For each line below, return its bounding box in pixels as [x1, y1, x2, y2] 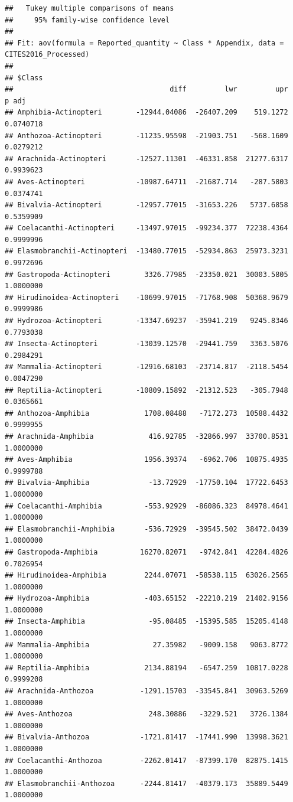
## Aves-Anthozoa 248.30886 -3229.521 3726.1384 [5, 710, 288, 719]
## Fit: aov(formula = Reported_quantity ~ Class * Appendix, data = [5, 38, 284, 47]
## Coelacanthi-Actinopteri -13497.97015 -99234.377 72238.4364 [5, 224, 288, 233]
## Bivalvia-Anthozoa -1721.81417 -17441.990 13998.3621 [5, 733, 288, 742]
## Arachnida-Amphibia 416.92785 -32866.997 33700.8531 [5, 432, 288, 441]
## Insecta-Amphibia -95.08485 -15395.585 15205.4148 [5, 617, 288, 626]
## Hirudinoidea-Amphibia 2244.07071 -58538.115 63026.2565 [5, 571, 288, 580]
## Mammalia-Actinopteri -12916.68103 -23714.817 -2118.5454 [5, 363, 288, 371]
